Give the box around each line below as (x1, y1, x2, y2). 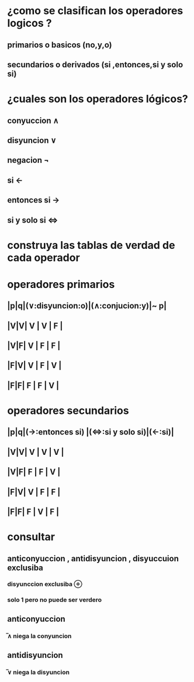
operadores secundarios (7, 404, 129, 417)
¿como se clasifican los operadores (7, 4, 183, 18)
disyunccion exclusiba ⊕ (7, 580, 82, 588)
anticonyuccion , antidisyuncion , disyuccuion (7, 553, 179, 563)
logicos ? (7, 16, 52, 30)
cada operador (7, 251, 80, 264)
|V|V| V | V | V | (7, 447, 64, 457)
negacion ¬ (7, 155, 50, 165)
